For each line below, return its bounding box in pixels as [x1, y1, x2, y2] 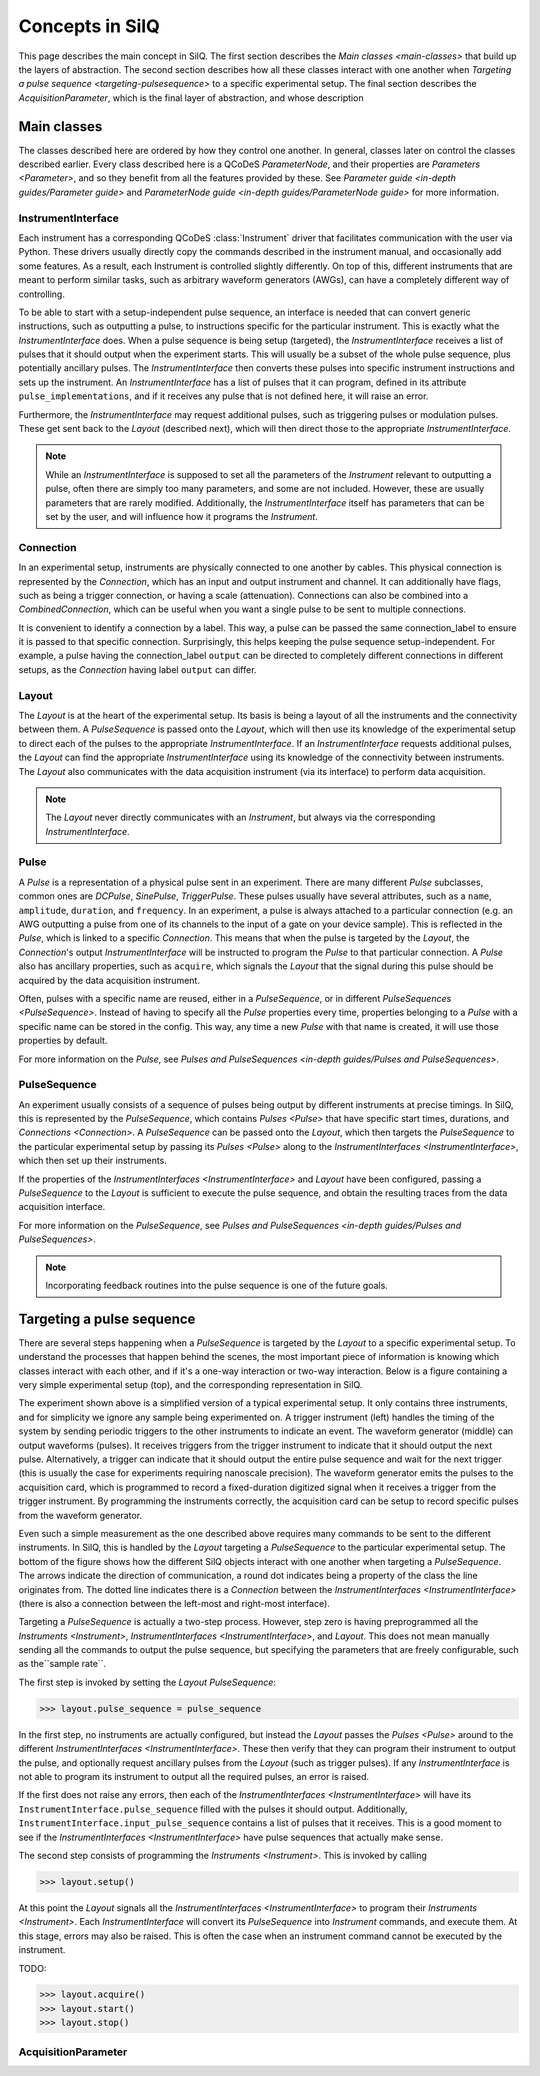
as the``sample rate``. [18, 1658, 107, 1670]
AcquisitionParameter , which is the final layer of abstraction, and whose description [18, 91, 364, 104]
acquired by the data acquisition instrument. [18, 974, 200, 986]
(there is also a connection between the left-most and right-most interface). [18, 1597, 330, 1609]
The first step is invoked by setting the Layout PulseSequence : [18, 1676, 277, 1688]
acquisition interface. [18, 1201, 106, 1213]
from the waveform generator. [18, 1509, 143, 1521]
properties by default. [18, 1035, 108, 1047]
